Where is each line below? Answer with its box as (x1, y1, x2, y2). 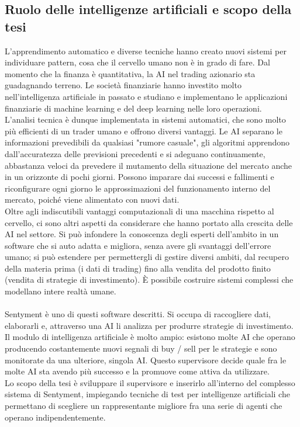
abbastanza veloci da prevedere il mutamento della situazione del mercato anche (5, 159, 292, 171)
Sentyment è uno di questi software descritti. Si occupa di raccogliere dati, (5, 308, 271, 320)
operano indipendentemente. (5, 411, 106, 423)
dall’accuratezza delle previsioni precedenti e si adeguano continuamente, (5, 147, 265, 159)
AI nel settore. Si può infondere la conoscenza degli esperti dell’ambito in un (5, 228, 279, 240)
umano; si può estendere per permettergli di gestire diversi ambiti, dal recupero (5, 251, 289, 263)
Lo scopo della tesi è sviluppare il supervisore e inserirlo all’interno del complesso (5, 376, 295, 388)
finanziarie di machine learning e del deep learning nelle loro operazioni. (5, 102, 262, 114)
